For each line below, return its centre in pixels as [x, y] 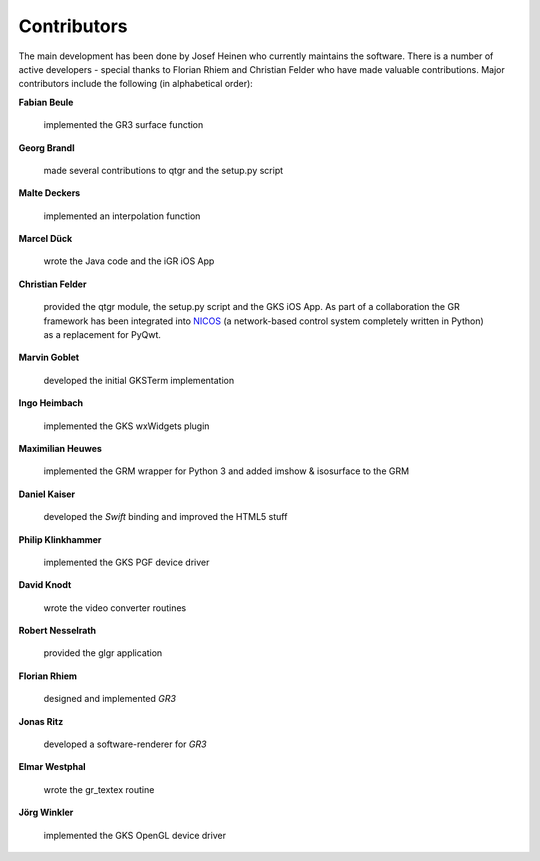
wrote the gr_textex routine [99, 789]
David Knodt [45, 585]
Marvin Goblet [49, 357]
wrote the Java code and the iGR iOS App [129, 261]
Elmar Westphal [52, 767]
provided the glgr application [103, 653]
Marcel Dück [45, 239]
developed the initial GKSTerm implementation [139, 380]
